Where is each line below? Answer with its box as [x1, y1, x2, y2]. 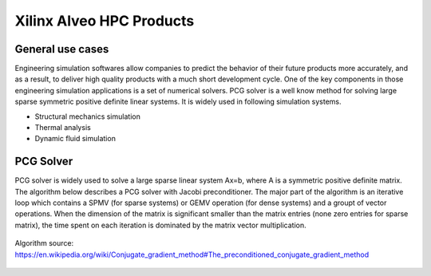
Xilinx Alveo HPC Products [14, 12, 195, 30]
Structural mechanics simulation [34, 112, 141, 121]
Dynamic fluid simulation [34, 134, 116, 144]
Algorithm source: [14, 239, 74, 248]
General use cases [14, 42, 109, 56]
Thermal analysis [34, 123, 91, 132]
